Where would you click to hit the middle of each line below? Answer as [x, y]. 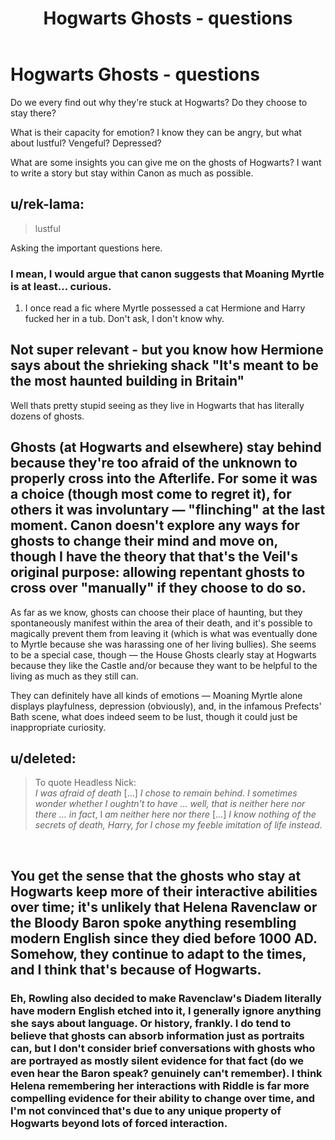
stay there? [33, 113]
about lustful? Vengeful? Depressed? [86, 143]
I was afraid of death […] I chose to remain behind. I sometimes [166, 793]
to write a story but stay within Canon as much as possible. [132, 173]
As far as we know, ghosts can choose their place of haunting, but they [156, 612]
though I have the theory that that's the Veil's [154, 557]
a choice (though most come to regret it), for [151, 494]
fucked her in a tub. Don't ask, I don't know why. [124, 319]
